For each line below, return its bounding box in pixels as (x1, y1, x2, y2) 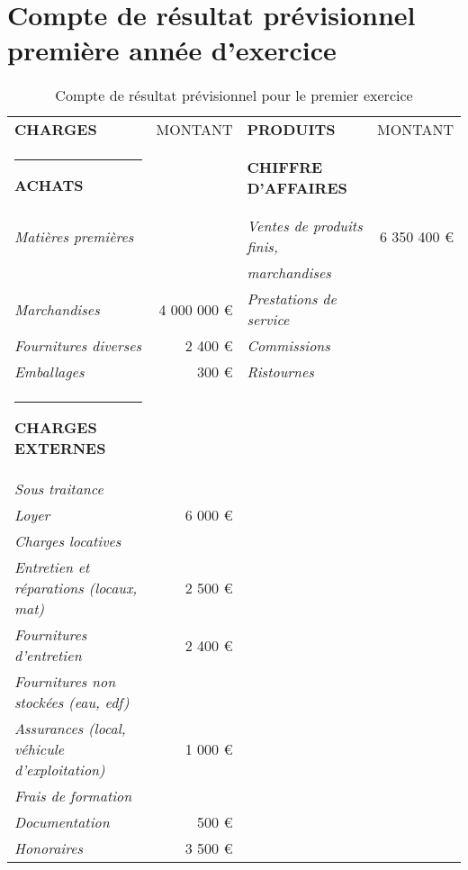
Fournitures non (14, 671, 116, 693)
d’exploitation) (14, 759, 105, 781)
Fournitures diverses (14, 335, 142, 357)
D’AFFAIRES (247, 177, 347, 199)
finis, (247, 236, 278, 258)
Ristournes (247, 361, 314, 383)
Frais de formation (14, 785, 132, 807)
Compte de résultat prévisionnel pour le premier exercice (55, 85, 413, 106)
